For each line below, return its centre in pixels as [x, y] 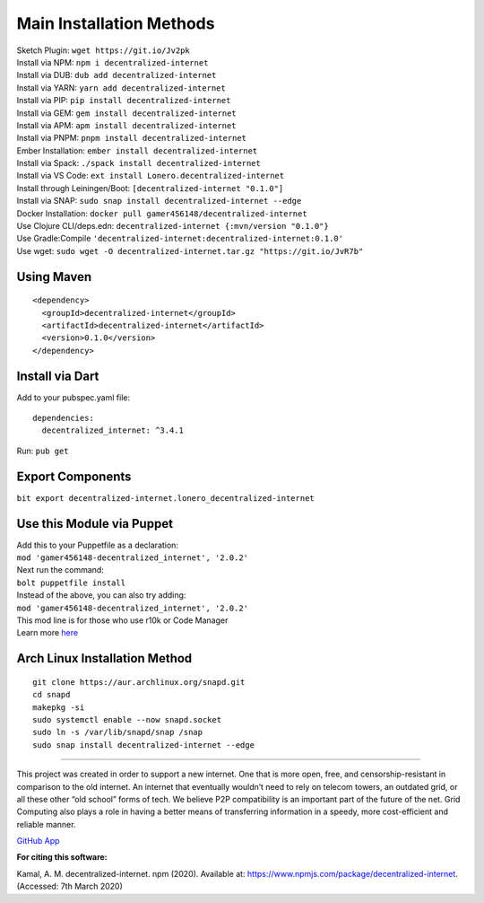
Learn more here [48, 633]
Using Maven [54, 277]
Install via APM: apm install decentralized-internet [126, 125]
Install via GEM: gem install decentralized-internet [126, 113]
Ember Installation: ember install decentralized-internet [137, 150]
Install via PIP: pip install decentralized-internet [124, 101]
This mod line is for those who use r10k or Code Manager [122, 620]
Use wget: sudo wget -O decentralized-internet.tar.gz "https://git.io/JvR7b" [190, 250]
